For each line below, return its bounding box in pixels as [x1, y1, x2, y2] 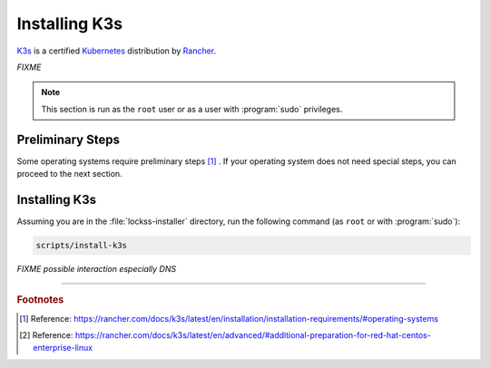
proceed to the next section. [16, 169, 122, 179]
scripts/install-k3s [35, 240, 127, 250]
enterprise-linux [33, 343, 93, 353]
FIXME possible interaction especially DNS [16, 263, 177, 274]
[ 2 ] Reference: [19, 329, 73, 340]
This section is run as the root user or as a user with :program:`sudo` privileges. [41, 103, 343, 114]
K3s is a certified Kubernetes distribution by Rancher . [16, 45, 217, 56]
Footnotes [16, 294, 64, 306]
